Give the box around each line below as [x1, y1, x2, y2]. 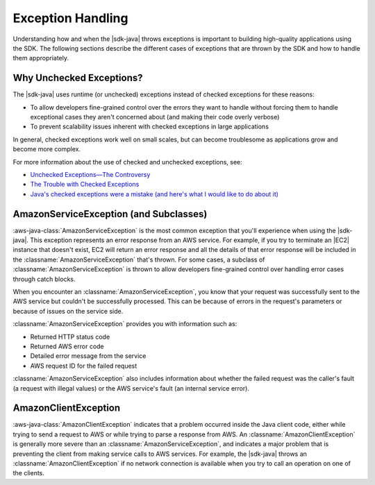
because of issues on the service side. [12, 307, 124, 315]
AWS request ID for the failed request [30, 361, 137, 370]
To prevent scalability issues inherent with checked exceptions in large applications [30, 122, 269, 131]
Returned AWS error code [30, 342, 104, 350]
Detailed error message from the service [30, 352, 147, 360]
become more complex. [12, 145, 81, 153]
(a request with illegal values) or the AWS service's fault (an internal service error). [12, 384, 250, 392]
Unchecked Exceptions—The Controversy [30, 170, 151, 178]
